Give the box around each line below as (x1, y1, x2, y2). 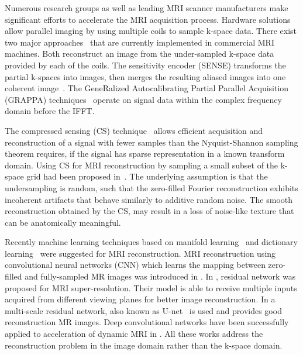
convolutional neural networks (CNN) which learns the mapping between (5, 259, 266, 271)
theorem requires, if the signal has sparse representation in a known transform (5, 147, 285, 160)
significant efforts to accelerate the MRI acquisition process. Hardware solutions (5, 13, 291, 25)
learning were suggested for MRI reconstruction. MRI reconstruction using (5, 247, 276, 259)
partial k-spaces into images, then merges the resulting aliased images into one (5, 70, 286, 82)
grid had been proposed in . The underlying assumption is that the (26, 170, 268, 182)
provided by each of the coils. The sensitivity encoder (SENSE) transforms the (5, 58, 286, 71)
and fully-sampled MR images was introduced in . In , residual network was (25, 270, 296, 282)
